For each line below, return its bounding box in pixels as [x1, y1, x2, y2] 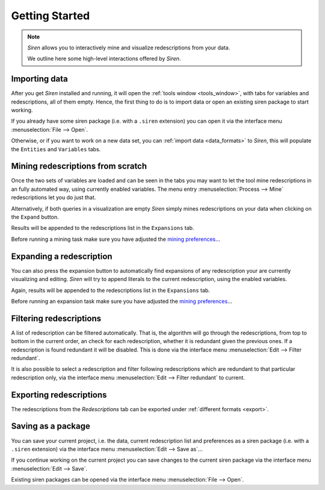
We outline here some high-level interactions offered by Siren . [27, 55, 181, 63]
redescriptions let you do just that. [11, 194, 96, 201]
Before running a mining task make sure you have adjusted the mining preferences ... [11, 235, 221, 243]
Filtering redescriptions [11, 313, 102, 323]
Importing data [11, 74, 69, 84]
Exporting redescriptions [11, 389, 107, 400]
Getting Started [11, 9, 90, 22]
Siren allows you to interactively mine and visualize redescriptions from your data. [27, 44, 231, 51]
